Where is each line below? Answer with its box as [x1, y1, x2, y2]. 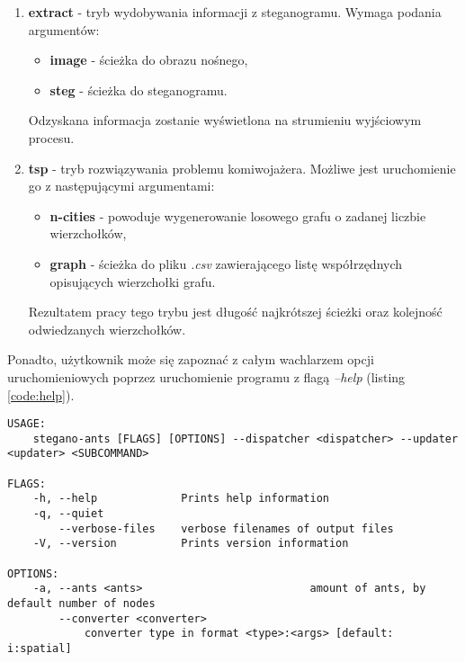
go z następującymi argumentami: [28, 176, 215, 195]
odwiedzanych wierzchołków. [28, 319, 186, 338]
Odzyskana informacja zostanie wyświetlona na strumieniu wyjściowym [28, 111, 422, 130]
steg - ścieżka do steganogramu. [49, 80, 228, 99]
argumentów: [28, 20, 100, 39]
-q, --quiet [32, 507, 104, 521]
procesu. [28, 128, 75, 147]
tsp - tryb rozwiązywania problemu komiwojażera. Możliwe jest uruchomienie [28, 158, 456, 177]
